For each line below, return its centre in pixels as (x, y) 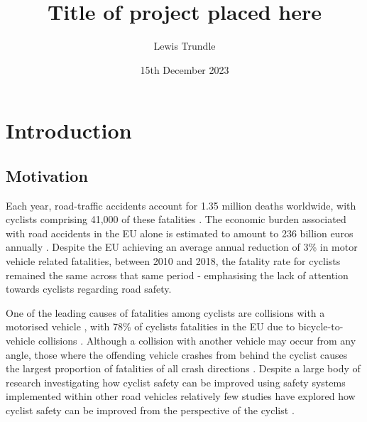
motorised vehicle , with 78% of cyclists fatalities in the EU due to (150, 326)
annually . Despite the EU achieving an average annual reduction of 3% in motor (182, 247)
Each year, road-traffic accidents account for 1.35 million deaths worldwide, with (181, 205)
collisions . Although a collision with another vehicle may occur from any (197, 341)
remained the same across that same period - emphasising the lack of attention (177, 275)
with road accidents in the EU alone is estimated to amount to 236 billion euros (180, 233)
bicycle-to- (321, 326)
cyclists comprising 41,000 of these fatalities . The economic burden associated (176, 219)
